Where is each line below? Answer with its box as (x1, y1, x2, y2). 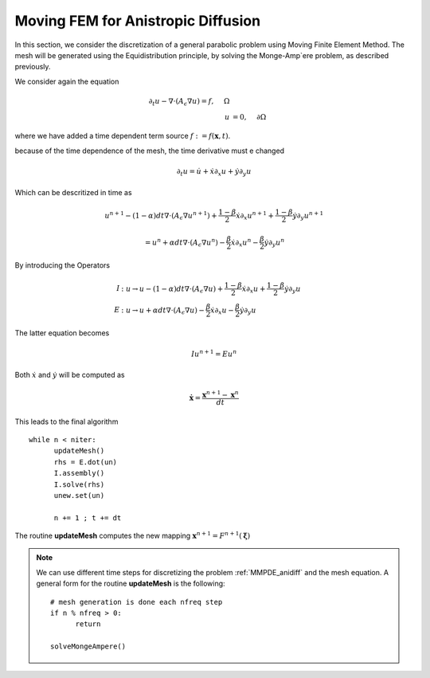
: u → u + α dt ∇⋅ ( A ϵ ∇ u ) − (120, 305, 205, 316)
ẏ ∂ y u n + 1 (292, 210, 324, 222)
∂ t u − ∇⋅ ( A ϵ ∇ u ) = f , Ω (148, 96, 230, 108)
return (75, 620, 101, 629)
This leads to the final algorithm (14, 417, 119, 426)
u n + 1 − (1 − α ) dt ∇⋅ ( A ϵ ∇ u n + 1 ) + (104, 210, 218, 222)
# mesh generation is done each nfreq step (50, 598, 223, 606)
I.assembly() (53, 468, 105, 478)
